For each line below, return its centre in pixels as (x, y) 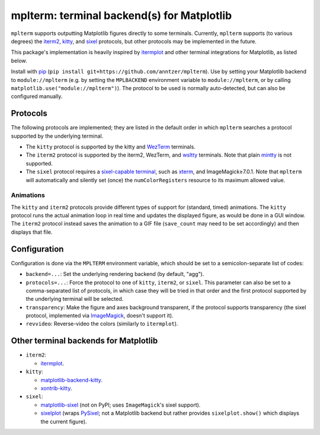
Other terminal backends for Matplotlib (84, 341)
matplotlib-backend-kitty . (72, 380)
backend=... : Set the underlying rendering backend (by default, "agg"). (115, 274)
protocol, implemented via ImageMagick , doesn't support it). (100, 316)
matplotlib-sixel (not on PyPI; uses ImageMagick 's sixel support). (121, 405)
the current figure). (64, 421)
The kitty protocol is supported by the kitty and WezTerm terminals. (111, 147)
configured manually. (37, 96)
